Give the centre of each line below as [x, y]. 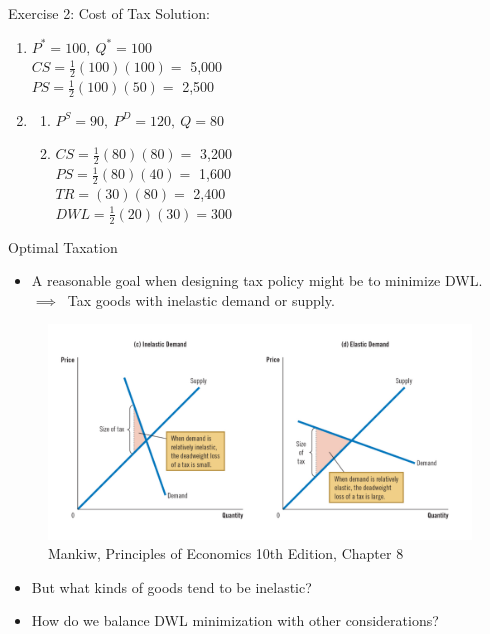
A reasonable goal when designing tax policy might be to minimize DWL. [257, 280]
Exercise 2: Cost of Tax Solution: [109, 13]
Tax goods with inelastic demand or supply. [201, 299]
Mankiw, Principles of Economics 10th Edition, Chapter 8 [226, 553]
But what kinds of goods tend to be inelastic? [171, 586]
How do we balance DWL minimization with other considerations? [235, 620]
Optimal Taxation [63, 246]
